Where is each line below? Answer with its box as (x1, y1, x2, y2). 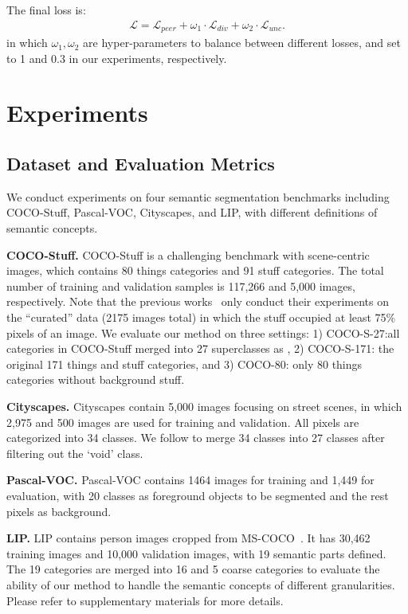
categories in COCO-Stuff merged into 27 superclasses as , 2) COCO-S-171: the (6, 340, 394, 357)
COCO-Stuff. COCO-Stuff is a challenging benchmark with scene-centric (6, 246, 370, 263)
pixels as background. (6, 503, 112, 519)
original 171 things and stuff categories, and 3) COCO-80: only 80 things (6, 355, 363, 372)
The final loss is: (6, 2, 86, 18)
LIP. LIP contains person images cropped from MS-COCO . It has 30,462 (6, 530, 371, 546)
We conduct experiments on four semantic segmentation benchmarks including (6, 188, 390, 205)
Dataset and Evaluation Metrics (6, 151, 275, 176)
